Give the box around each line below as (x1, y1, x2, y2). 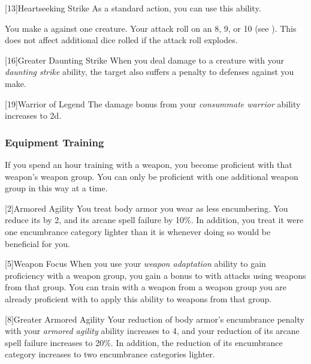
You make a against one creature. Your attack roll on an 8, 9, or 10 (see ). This (5, 22, 297, 34)
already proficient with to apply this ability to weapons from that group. (5, 292, 272, 305)
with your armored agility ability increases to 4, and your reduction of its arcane (5, 324, 300, 337)
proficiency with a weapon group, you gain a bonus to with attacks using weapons (5, 269, 306, 281)
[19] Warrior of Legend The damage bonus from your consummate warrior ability (5, 97, 301, 110)
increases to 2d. (5, 109, 62, 122)
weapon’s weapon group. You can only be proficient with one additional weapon (5, 170, 298, 182)
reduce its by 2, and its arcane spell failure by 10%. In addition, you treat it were (5, 213, 304, 226)
